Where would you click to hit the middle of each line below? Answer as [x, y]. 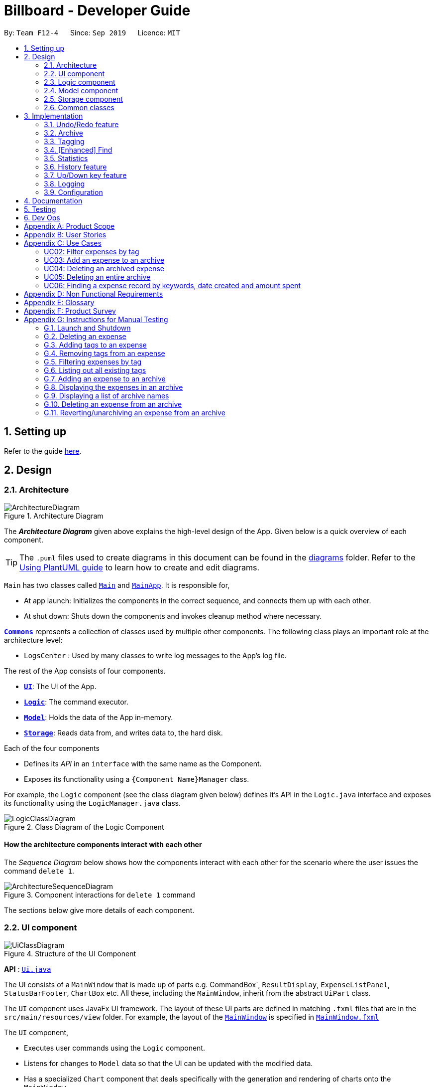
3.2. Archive [63, 133]
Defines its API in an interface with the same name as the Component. [143, 763]
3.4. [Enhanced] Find [78, 150]
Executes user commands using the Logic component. [114, 1048]
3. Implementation [54, 116]
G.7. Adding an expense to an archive [105, 378]
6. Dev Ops [42, 217]
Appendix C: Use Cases [63, 243]
